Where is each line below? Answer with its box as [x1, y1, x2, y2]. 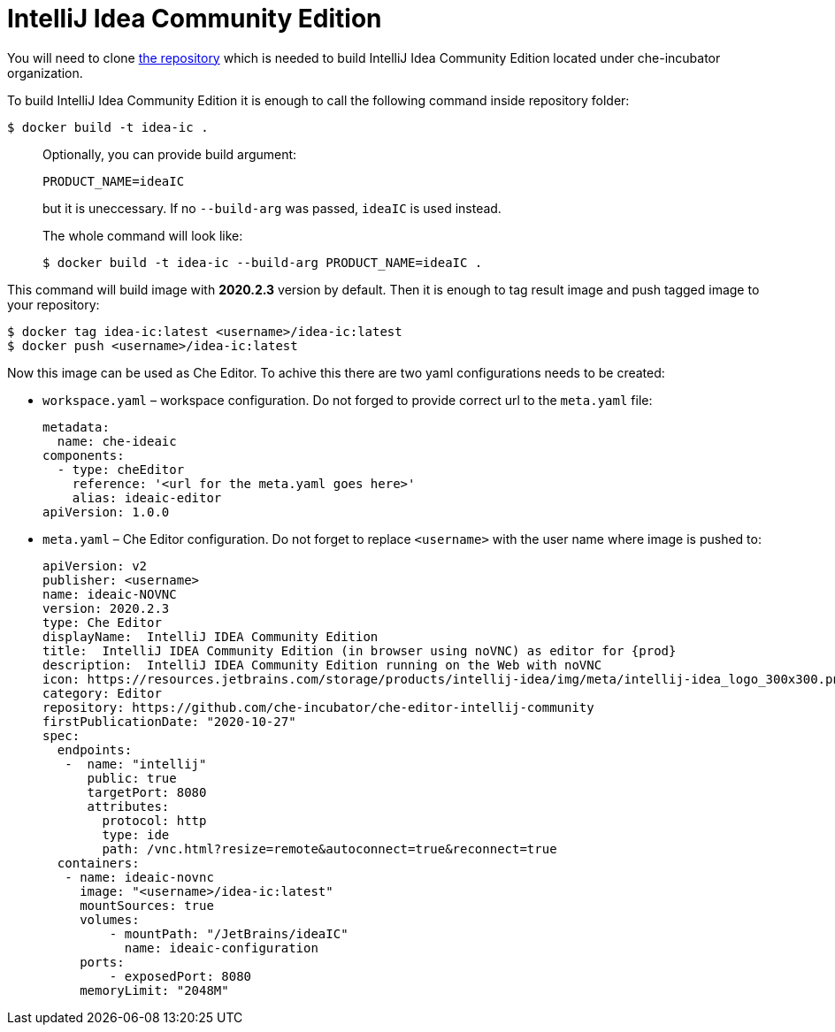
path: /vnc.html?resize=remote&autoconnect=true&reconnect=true [102, 841, 557, 856]
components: [42, 447, 125, 462]
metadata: [42, 419, 110, 434]
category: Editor [42, 685, 162, 700]
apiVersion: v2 [42, 558, 148, 573]
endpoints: [57, 742, 133, 757]
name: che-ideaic [57, 433, 177, 448]
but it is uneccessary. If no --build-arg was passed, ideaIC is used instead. [42, 200, 502, 216]
